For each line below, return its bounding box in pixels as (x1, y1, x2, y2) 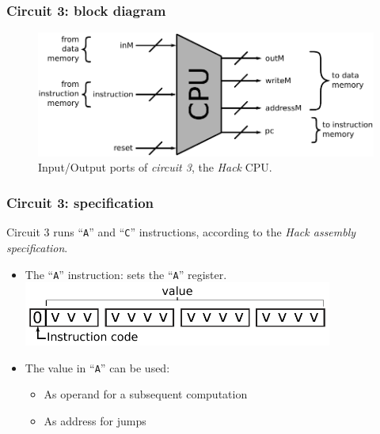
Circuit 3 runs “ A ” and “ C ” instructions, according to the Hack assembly (6, 224, 356, 240)
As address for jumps (44, 412, 146, 428)
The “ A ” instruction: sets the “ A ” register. (25, 266, 227, 282)
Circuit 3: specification (6, 192, 154, 212)
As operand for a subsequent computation (44, 386, 248, 402)
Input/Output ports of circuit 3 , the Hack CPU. (38, 159, 272, 175)
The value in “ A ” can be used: (25, 359, 170, 376)
